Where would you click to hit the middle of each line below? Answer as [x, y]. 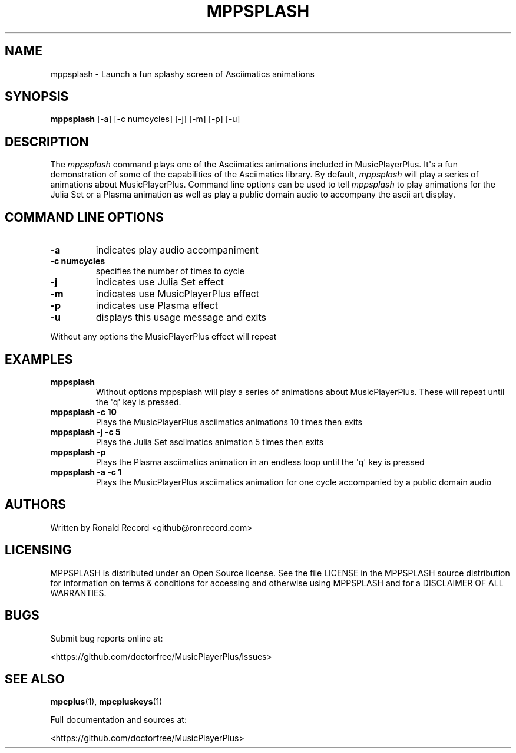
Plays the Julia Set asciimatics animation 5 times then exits [210, 442]
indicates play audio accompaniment [177, 250]
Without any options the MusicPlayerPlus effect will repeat [163, 337]
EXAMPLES [39, 359]
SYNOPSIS [37, 97]
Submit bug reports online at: [107, 638]
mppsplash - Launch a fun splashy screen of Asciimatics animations [182, 74]
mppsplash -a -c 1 [86, 472]
